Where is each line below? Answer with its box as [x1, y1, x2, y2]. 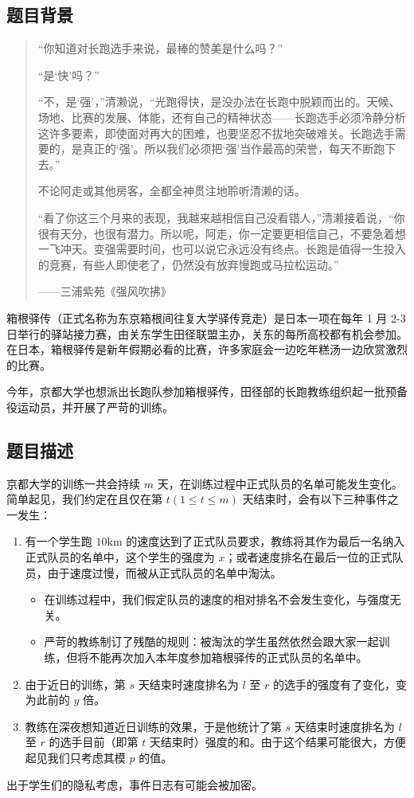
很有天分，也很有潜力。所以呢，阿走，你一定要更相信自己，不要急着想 [37, 225, 406, 241]
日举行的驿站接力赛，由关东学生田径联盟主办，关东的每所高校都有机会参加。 [6, 325, 408, 342]
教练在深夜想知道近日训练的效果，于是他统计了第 [25, 718, 282, 734]
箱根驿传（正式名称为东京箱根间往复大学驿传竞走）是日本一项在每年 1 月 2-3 [6, 309, 406, 326]
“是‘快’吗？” [37, 66, 100, 83]
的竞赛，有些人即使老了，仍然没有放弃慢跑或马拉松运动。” [37, 256, 339, 272]
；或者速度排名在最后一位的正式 [225, 549, 393, 565]
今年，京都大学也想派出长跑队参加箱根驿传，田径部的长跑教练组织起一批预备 [6, 383, 408, 400]
